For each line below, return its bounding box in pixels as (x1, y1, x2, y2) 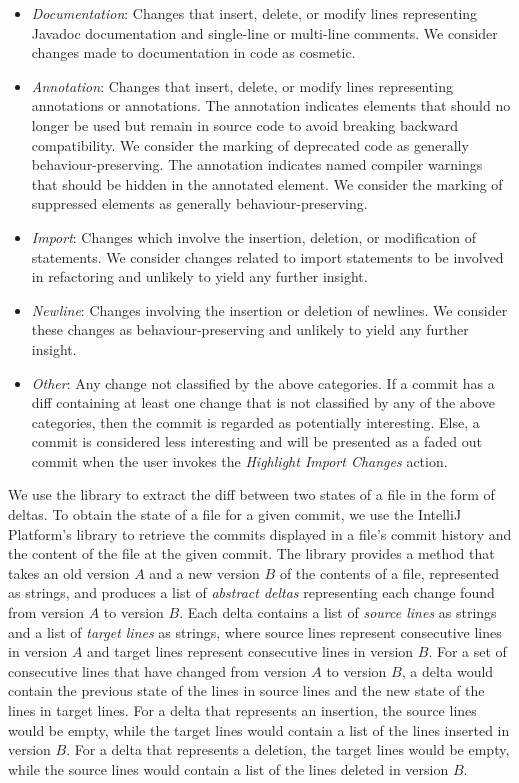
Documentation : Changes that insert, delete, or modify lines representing (31, 3, 478, 23)
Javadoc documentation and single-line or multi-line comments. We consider (31, 22, 498, 43)
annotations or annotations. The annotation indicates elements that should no (31, 95, 511, 116)
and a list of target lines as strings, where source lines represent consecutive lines (8, 621, 502, 642)
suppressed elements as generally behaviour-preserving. (31, 193, 368, 214)
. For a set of (428, 641, 507, 662)
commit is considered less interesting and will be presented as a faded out (31, 431, 482, 452)
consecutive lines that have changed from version (8, 660, 307, 681)
